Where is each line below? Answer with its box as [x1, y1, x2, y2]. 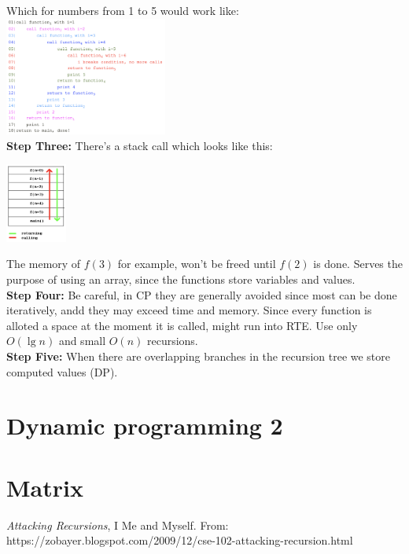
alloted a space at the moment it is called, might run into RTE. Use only [6, 317, 358, 333]
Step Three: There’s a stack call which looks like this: [6, 137, 273, 153]
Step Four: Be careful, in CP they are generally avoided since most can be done [6, 286, 397, 303]
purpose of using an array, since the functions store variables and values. [6, 271, 356, 288]
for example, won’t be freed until [117, 255, 276, 272]
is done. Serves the [313, 255, 403, 272]
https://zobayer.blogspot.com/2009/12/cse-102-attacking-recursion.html [6, 532, 353, 548]
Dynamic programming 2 [6, 409, 283, 442]
